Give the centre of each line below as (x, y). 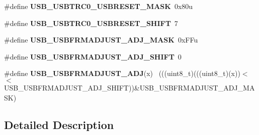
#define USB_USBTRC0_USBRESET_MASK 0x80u (99, 6)
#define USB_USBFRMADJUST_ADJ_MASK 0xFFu (101, 40)
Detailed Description (59, 124)
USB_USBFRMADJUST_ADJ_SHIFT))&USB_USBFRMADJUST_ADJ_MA (129, 87)
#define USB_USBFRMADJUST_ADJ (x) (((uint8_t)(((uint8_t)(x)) (122, 73)
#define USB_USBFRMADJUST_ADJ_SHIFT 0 (93, 56)
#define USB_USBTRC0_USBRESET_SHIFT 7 (91, 23)
